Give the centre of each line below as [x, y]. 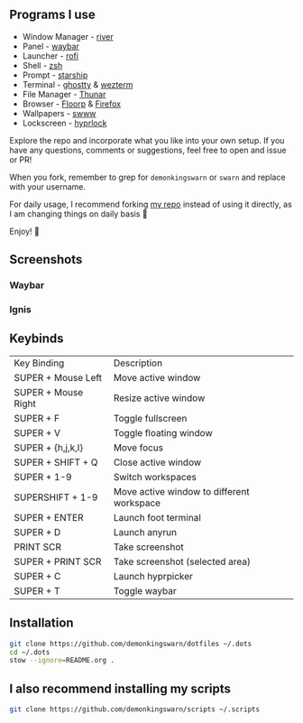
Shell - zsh [42, 65]
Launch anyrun [145, 532]
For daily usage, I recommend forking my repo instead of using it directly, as [151, 204]
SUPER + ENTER [49, 517]
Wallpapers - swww [59, 113]
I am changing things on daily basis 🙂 [78, 213]
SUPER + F [37, 418]
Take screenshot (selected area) [182, 561]
